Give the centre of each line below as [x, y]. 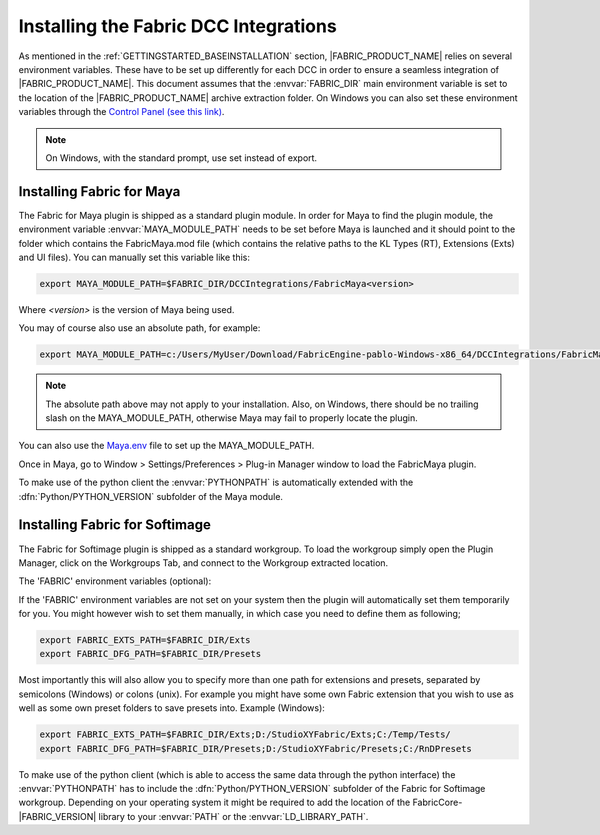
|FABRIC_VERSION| [57, 816]
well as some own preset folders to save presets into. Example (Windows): [171, 708]
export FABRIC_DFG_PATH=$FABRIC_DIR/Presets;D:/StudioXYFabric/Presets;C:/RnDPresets [255, 748]
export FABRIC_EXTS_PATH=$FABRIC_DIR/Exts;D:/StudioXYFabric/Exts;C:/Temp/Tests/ [245, 734]
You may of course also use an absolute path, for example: [139, 328]
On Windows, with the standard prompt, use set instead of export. [181, 157]
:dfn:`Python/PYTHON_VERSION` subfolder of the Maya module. [151, 496]
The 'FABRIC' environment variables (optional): [115, 581]
